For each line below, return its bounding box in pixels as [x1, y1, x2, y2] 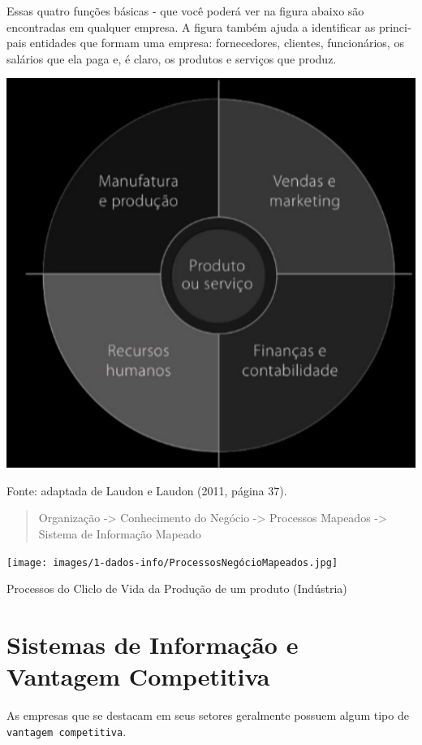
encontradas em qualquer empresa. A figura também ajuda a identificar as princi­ [6, 18, 411, 35]
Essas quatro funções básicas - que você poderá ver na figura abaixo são [6, 2, 364, 19]
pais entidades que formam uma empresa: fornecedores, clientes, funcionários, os [6, 34, 404, 51]
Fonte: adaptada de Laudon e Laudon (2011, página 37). [6, 481, 287, 499]
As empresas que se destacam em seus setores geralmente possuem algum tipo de [6, 707, 409, 724]
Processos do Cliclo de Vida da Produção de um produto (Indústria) [6, 580, 347, 597]
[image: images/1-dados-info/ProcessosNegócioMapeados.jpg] [6, 556, 338, 569]
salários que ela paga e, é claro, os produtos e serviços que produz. [6, 50, 337, 67]
